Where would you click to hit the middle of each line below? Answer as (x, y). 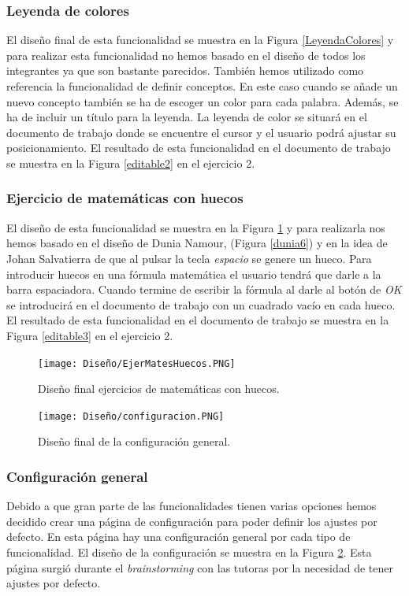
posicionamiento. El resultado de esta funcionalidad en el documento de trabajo (199, 148)
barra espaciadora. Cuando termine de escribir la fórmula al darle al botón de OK (204, 289)
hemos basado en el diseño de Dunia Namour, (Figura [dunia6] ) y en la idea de (197, 243)
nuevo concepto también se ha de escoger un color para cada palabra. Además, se (203, 101)
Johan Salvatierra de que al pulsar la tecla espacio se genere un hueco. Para (189, 258)
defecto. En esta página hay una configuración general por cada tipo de (178, 537)
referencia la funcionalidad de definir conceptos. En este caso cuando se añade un (202, 86)
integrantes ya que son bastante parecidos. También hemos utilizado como (185, 70)
